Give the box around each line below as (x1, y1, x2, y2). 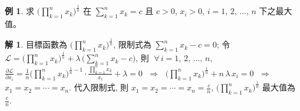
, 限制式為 (113, 38, 151, 51)
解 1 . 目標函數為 (5, 38, 67, 51)
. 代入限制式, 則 (68, 81, 129, 93)
